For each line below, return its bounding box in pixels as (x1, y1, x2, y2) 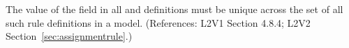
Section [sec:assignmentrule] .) (6, 29, 133, 43)
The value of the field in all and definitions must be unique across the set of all (6, 2, 343, 16)
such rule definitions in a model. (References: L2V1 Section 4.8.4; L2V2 (6, 15, 311, 29)
